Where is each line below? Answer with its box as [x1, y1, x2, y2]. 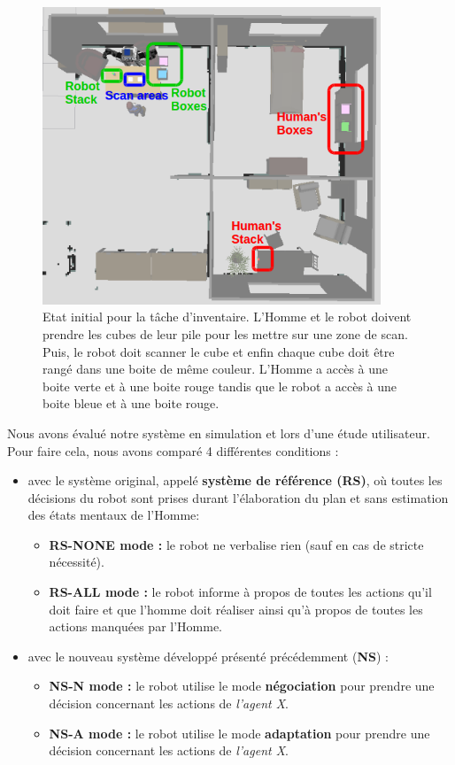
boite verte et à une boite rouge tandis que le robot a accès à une [42, 376, 397, 395]
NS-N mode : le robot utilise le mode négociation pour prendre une [49, 676, 435, 695]
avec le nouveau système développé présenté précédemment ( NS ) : [27, 646, 389, 665]
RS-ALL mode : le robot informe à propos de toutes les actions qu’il [49, 583, 432, 601]
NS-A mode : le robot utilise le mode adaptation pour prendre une [49, 723, 430, 742]
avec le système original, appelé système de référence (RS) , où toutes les [27, 471, 443, 490]
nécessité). [49, 552, 104, 571]
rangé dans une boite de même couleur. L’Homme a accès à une [42, 359, 389, 378]
